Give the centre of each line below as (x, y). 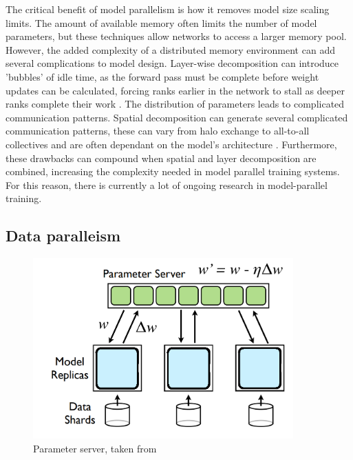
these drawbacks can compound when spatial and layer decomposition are (161, 158)
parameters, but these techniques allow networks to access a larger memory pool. (176, 36)
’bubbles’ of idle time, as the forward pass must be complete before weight (162, 76)
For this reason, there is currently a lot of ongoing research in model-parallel (167, 184)
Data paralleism (63, 236)
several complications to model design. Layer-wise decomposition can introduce (172, 63)
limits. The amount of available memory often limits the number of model (161, 22)
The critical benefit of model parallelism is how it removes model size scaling (168, 9)
